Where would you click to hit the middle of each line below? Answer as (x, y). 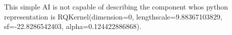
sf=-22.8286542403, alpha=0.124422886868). (73, 26)
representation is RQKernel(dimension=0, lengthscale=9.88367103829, (113, 16)
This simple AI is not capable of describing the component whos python (116, 6)
